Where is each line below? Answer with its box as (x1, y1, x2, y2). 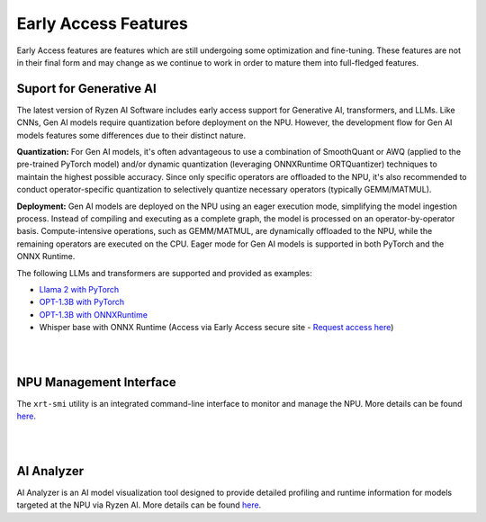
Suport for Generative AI (16, 81, 157, 96)
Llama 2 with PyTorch (39, 283, 120, 294)
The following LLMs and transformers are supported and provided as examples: (16, 267, 312, 278)
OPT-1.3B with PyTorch (39, 297, 125, 308)
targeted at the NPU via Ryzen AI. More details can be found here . (16, 499, 262, 510)
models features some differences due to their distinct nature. (16, 130, 247, 140)
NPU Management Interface (16, 374, 177, 390)
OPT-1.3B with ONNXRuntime (39, 309, 148, 319)
